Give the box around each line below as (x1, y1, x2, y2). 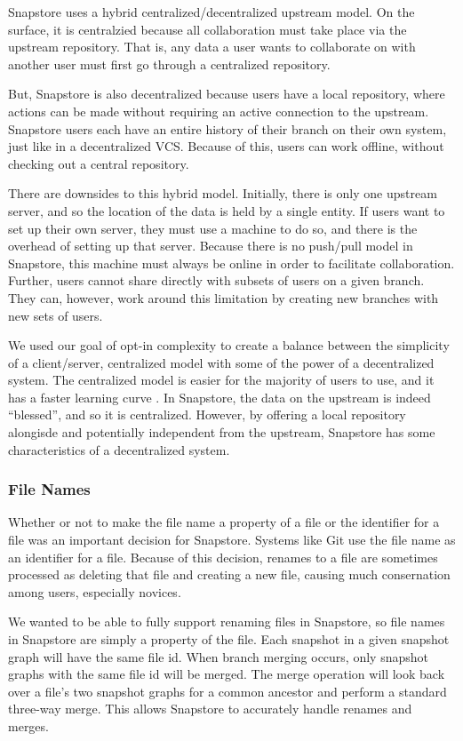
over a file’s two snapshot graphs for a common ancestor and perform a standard (8, 681, 447, 700)
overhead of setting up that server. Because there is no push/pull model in (8, 236, 413, 255)
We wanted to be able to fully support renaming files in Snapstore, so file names (8, 612, 445, 631)
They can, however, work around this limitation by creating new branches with (8, 288, 439, 307)
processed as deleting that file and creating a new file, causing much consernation (8, 565, 451, 584)
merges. (8, 717, 49, 735)
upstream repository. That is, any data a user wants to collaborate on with (8, 37, 416, 56)
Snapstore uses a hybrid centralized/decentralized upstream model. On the (8, 3, 415, 20)
